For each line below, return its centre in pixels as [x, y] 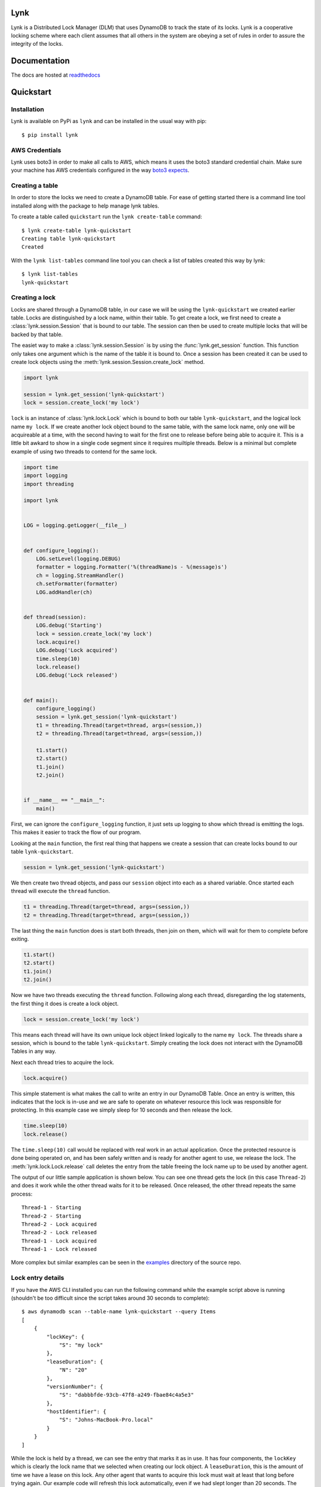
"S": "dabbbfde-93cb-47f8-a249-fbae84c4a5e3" [127, 1395]
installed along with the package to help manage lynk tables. [85, 206]
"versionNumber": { [75, 1386]
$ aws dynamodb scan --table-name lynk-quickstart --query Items [119, 1312]
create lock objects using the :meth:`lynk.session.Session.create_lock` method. [108, 362]
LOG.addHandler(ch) [64, 592]
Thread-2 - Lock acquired [59, 1224]
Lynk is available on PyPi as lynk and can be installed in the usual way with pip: [109, 121]
